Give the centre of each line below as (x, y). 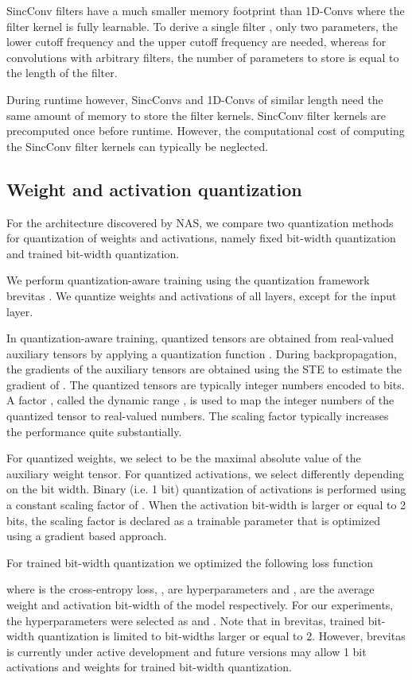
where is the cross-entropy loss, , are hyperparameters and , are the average (190, 589)
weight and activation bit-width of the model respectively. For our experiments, (200, 605)
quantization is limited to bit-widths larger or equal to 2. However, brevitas (222, 636)
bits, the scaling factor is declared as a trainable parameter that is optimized (193, 520)
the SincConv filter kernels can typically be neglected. (138, 146)
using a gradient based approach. (87, 536)
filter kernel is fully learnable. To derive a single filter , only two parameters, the (202, 26)
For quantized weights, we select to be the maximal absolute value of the (184, 458)
